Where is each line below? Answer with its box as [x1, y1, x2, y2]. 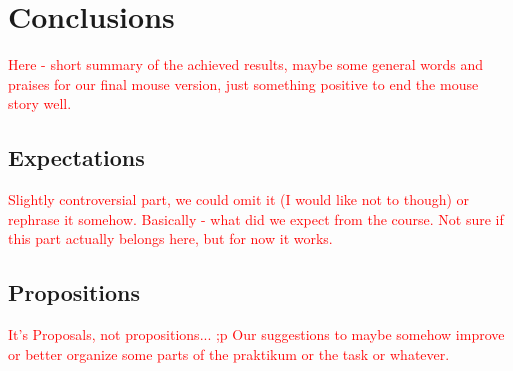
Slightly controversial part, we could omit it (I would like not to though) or [8, 189, 470, 210]
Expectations [8, 142, 145, 173]
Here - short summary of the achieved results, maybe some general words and [8, 54, 484, 75]
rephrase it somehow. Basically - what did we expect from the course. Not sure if [8, 208, 504, 229]
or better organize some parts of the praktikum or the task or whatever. [8, 343, 450, 364]
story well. [8, 93, 72, 114]
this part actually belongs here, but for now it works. [8, 228, 333, 249]
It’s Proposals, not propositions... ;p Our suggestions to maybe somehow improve [8, 324, 505, 345]
